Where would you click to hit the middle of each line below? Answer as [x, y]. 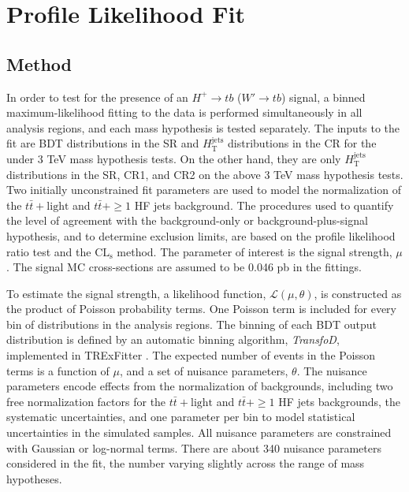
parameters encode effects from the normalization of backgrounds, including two [200, 386]
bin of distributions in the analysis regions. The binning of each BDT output [191, 324]
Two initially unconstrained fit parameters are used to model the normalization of [204, 190]
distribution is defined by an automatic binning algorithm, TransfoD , [173, 339]
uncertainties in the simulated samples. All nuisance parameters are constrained [199, 432]
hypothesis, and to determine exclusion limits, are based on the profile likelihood [201, 235]
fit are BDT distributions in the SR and [103, 143]
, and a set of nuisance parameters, [204, 370]
